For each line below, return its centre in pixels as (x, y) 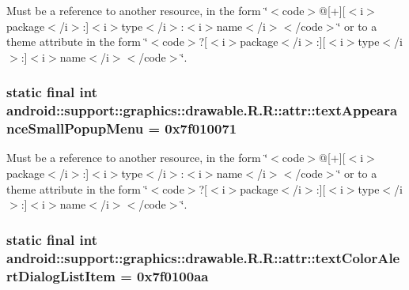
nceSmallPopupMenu (75, 128)
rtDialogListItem (61, 275)
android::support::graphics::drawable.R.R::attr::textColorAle (203, 257)
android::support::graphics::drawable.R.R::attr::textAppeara (202, 110)
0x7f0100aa (173, 275)
